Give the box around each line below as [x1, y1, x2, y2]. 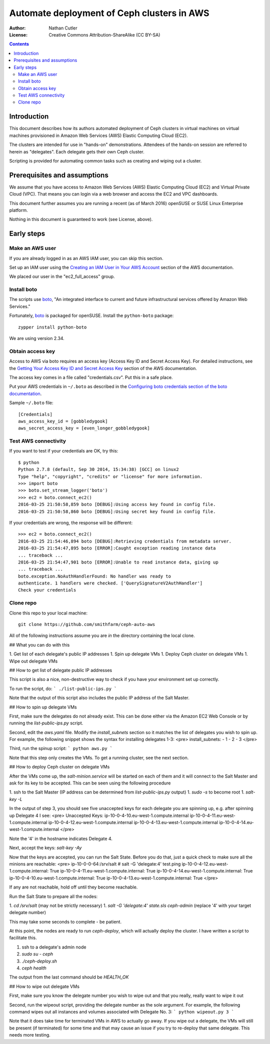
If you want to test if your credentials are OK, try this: [9, 448, 118, 454]
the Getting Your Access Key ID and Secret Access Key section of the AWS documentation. [9, 365, 197, 371]
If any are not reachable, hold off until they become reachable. [9, 884, 138, 890]
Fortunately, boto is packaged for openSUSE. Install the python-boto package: [9, 312, 174, 318]
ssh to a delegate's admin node [21, 944, 86, 950]
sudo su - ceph [21, 951, 53, 957]
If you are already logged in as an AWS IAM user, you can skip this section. [9, 255, 163, 261]
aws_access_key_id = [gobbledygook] [18, 418, 108, 424]
